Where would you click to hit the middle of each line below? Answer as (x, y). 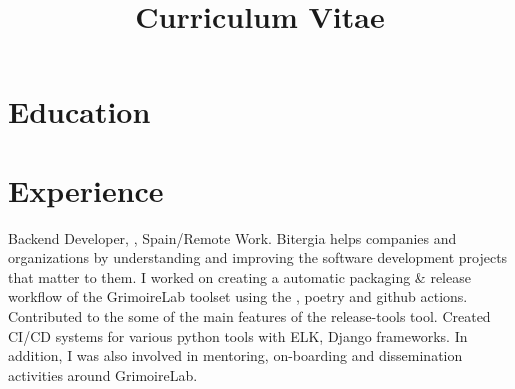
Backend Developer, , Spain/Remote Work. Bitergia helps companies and (232, 237)
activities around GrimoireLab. (103, 374)
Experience (86, 189)
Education (79, 111)
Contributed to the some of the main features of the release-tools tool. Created (249, 316)
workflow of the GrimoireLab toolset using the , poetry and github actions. (238, 296)
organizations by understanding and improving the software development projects (258, 257)
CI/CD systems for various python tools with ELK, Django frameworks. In (238, 335)
